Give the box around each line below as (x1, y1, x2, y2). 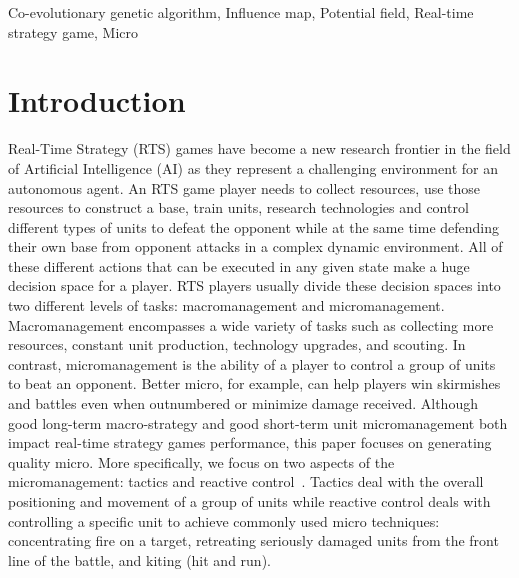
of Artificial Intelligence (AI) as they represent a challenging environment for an (8, 157, 498, 178)
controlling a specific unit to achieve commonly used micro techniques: (8, 510, 440, 531)
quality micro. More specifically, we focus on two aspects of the (8, 451, 395, 472)
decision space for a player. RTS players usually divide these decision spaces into (8, 275, 501, 296)
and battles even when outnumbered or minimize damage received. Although (8, 393, 478, 414)
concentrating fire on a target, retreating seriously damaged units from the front (8, 530, 499, 551)
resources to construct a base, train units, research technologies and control (8, 197, 469, 218)
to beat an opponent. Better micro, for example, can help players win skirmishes (8, 373, 501, 394)
